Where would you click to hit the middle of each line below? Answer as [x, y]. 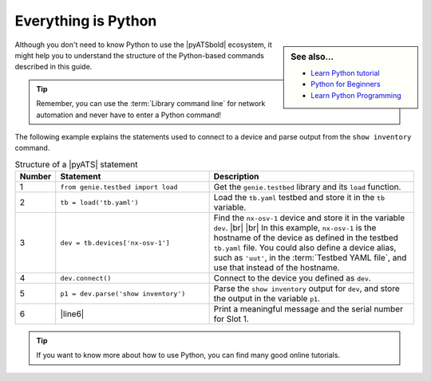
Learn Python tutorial [345, 73]
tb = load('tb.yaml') [99, 202]
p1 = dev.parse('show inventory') [123, 294]
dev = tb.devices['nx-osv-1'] [115, 243]
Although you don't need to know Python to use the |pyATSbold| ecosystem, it [143, 45]
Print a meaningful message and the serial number [308, 309]
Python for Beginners [346, 84]
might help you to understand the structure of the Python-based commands [140, 55]
